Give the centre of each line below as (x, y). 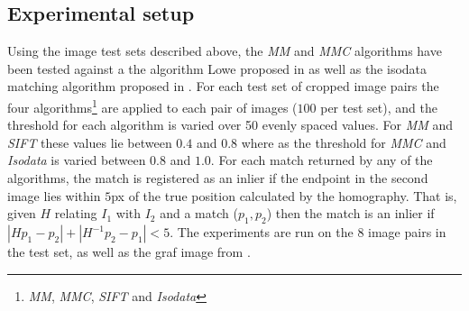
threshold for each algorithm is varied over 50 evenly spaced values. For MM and (230, 125)
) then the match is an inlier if (350, 213)
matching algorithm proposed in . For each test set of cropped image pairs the (223, 86)
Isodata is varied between (77, 160)
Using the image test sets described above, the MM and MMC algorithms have (225, 51)
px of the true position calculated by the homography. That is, (284, 195)
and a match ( (199, 213)
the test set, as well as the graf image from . (129, 252)
